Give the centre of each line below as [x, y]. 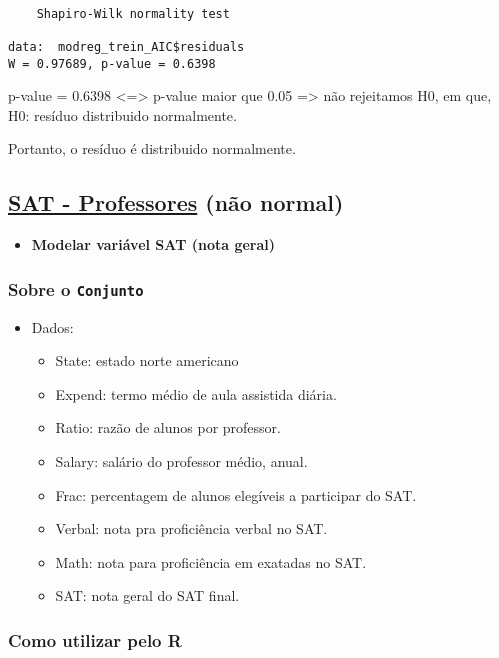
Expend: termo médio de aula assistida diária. [196, 393]
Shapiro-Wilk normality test [133, 13]
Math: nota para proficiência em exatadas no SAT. [211, 561]
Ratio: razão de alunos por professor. [168, 427]
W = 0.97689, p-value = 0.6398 [112, 63]
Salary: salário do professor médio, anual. [181, 461]
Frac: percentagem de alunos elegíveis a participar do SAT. [236, 494]
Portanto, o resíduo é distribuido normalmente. [152, 148]
